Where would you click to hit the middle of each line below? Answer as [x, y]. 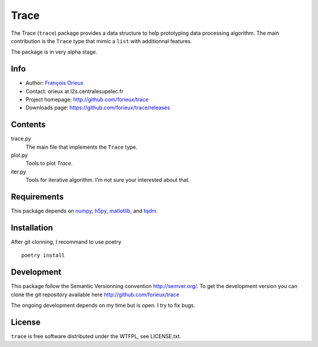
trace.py [21, 139]
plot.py [19, 155]
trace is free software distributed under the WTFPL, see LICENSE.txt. [96, 336]
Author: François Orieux [54, 83]
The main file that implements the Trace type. [82, 147]
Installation [32, 227]
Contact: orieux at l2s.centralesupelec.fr [74, 91]
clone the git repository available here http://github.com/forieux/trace [95, 294]
